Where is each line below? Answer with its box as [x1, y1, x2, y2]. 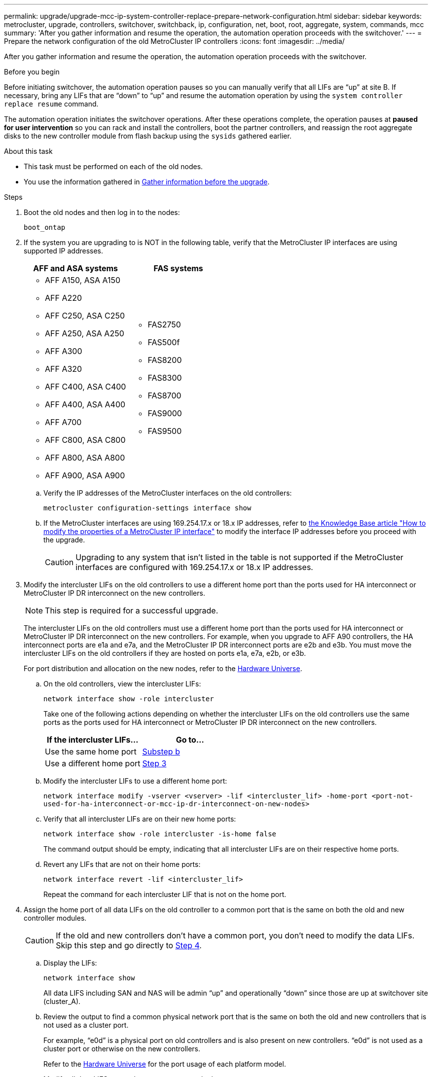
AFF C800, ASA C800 [45, 435, 126, 445]
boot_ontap [24, 223, 66, 231]
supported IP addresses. [24, 247, 104, 255]
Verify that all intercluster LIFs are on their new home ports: [43, 815, 236, 823]
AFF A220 [45, 293, 82, 303]
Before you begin [4, 68, 60, 76]
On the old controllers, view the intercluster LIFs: [43, 680, 201, 688]
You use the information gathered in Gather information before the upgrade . [24, 178, 270, 186]
